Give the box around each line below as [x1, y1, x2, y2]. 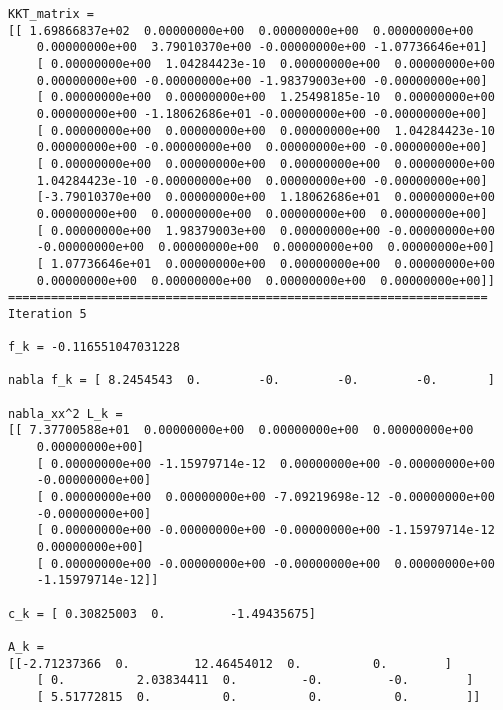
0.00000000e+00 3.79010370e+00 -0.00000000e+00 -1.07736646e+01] [36, 40, 488, 55]
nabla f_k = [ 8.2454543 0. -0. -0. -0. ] [8, 373, 495, 388]
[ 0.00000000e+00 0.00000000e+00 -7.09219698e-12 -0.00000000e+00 [36, 490, 495, 505]
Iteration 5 [8, 306, 87, 321]
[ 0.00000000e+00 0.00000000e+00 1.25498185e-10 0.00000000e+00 [36, 90, 495, 105]
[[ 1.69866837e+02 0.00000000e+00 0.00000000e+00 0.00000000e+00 [8, 23, 474, 38]
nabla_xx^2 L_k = [8, 406, 123, 421]
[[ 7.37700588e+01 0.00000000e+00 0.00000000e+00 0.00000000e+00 [8, 423, 474, 438]
